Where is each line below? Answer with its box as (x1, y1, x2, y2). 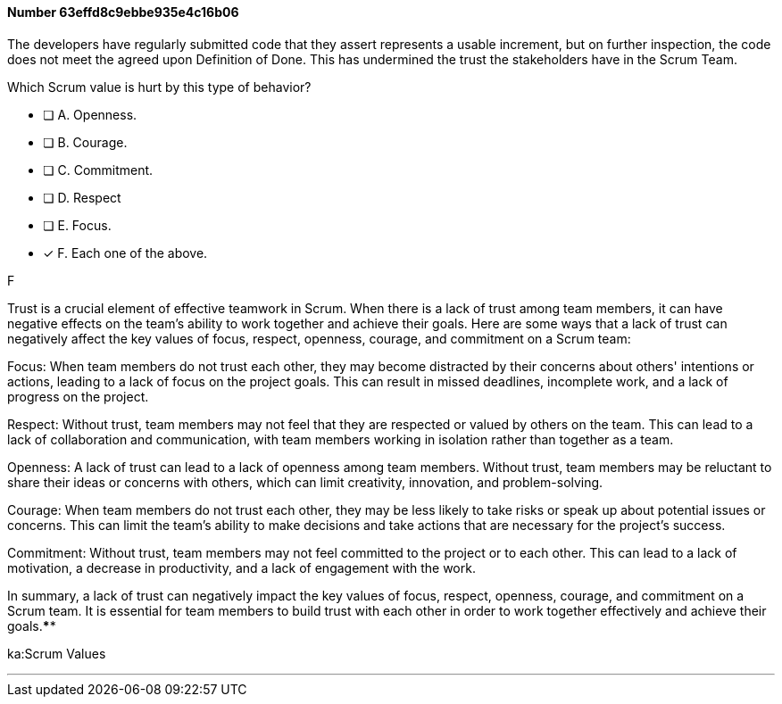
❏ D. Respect (43, 189, 121, 205)
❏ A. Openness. (43, 106, 137, 122)
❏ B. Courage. (43, 134, 128, 150)
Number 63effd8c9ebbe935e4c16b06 (7, 4, 239, 20)
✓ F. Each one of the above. (43, 244, 208, 261)
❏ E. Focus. (43, 217, 112, 233)
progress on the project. (7, 388, 149, 404)
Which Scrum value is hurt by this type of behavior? (7, 79, 312, 95)
